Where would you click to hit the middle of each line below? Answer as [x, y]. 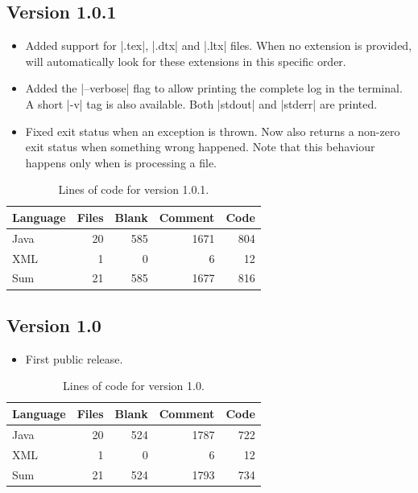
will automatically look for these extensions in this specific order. [186, 61]
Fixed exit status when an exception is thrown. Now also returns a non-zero [213, 131]
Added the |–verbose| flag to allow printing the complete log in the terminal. [214, 88]
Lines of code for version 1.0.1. [134, 189]
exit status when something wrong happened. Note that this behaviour [200, 147]
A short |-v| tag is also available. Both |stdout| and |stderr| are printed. [201, 103]
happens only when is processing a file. [121, 162]
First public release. [74, 358]
